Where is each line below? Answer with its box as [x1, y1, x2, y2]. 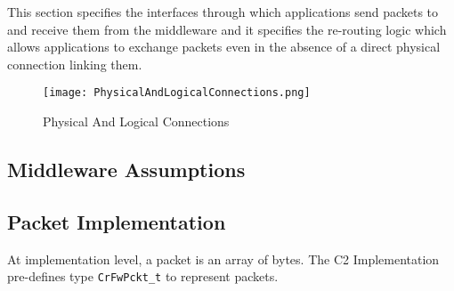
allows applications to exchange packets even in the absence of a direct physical [7, 37, 441, 56]
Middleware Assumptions [7, 156, 246, 183]
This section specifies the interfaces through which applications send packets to [7, 3, 439, 20]
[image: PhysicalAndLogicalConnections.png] [43, 86, 311, 100]
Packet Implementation [7, 207, 226, 235]
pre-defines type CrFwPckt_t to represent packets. [7, 267, 279, 286]
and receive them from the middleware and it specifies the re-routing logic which [7, 20, 447, 38]
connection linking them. [7, 54, 142, 73]
